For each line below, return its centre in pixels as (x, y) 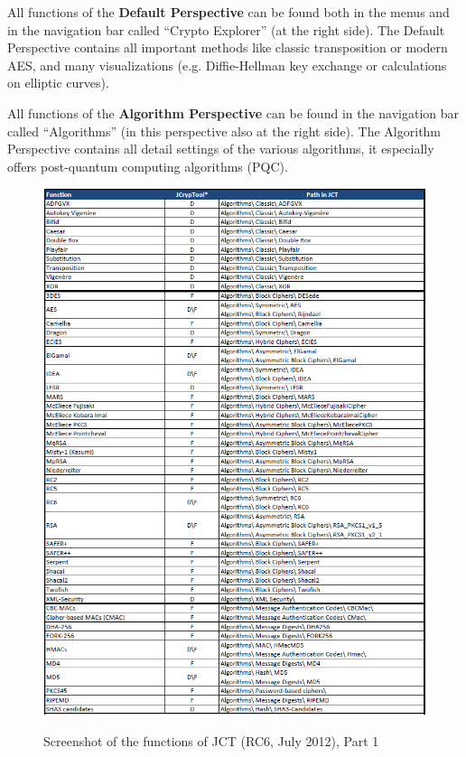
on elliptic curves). (58, 83)
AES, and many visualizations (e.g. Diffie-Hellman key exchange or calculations (227, 65)
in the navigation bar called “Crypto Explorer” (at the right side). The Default (226, 29)
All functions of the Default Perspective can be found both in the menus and (228, 12)
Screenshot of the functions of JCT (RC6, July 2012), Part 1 (211, 741)
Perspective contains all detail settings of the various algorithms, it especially (221, 149)
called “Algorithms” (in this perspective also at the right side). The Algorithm (224, 131)
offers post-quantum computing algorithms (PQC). (148, 166)
